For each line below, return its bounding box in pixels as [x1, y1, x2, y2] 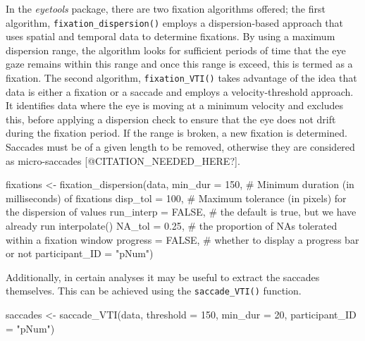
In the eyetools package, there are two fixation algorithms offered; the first [6, 1, 326, 15]
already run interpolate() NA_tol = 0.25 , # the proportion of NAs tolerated [6, 218, 338, 233]
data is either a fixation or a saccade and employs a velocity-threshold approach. [6, 84, 354, 99]
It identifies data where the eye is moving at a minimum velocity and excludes [6, 98, 343, 113]
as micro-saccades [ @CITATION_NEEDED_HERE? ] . [6, 153, 240, 168]
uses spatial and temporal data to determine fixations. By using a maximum [6, 29, 335, 44]
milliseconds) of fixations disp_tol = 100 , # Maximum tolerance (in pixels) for [6, 190, 347, 205]
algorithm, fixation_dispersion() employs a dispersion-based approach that [6, 15, 344, 30]
